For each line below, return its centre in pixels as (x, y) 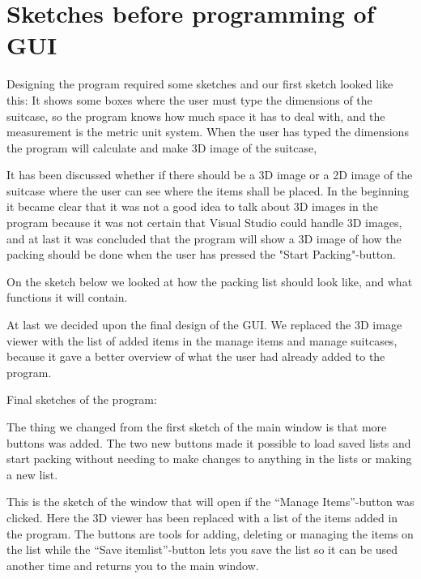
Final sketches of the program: (82, 399)
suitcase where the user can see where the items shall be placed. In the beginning (208, 190)
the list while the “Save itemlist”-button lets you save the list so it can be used (202, 549)
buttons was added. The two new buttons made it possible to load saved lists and (209, 442)
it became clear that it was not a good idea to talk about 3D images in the (192, 206)
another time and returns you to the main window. (133, 565)
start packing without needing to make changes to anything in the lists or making (209, 459)
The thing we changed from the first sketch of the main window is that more (197, 427)
